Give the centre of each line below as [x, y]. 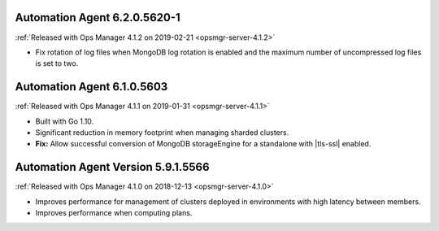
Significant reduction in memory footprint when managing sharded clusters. [162, 132]
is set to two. [57, 63]
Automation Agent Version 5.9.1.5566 [113, 167]
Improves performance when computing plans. [114, 213]
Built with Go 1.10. [65, 121]
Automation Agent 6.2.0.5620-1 [98, 17]
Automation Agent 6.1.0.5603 [91, 87]
